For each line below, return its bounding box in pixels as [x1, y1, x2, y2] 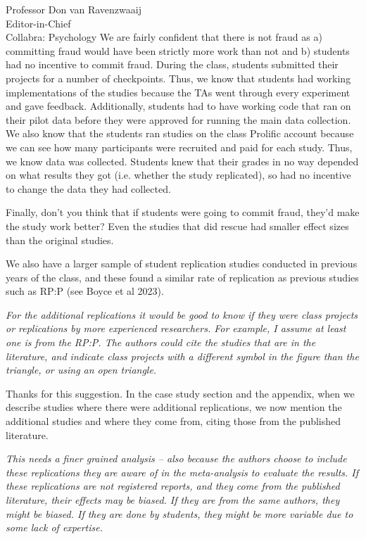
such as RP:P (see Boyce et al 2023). [6, 284, 164, 298]
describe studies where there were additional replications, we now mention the [6, 400, 342, 414]
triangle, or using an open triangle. [6, 362, 157, 377]
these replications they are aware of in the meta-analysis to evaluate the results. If [6, 464, 359, 479]
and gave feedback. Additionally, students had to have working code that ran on [6, 99, 351, 113]
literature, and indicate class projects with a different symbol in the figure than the [6, 348, 359, 363]
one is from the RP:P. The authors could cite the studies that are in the [6, 335, 316, 350]
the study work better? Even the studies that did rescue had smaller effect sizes [6, 218, 349, 233]
